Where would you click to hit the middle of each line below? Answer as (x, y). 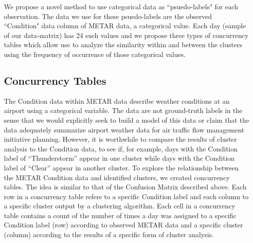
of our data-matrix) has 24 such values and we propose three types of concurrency (126, 35)
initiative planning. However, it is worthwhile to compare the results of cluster (120, 139)
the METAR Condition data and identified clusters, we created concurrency (117, 177)
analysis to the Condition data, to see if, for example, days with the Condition (121, 148)
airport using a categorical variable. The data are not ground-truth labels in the (123, 110)
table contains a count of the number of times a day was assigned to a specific (120, 215)
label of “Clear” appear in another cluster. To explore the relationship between (121, 167)
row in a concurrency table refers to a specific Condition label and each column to (126, 196)
